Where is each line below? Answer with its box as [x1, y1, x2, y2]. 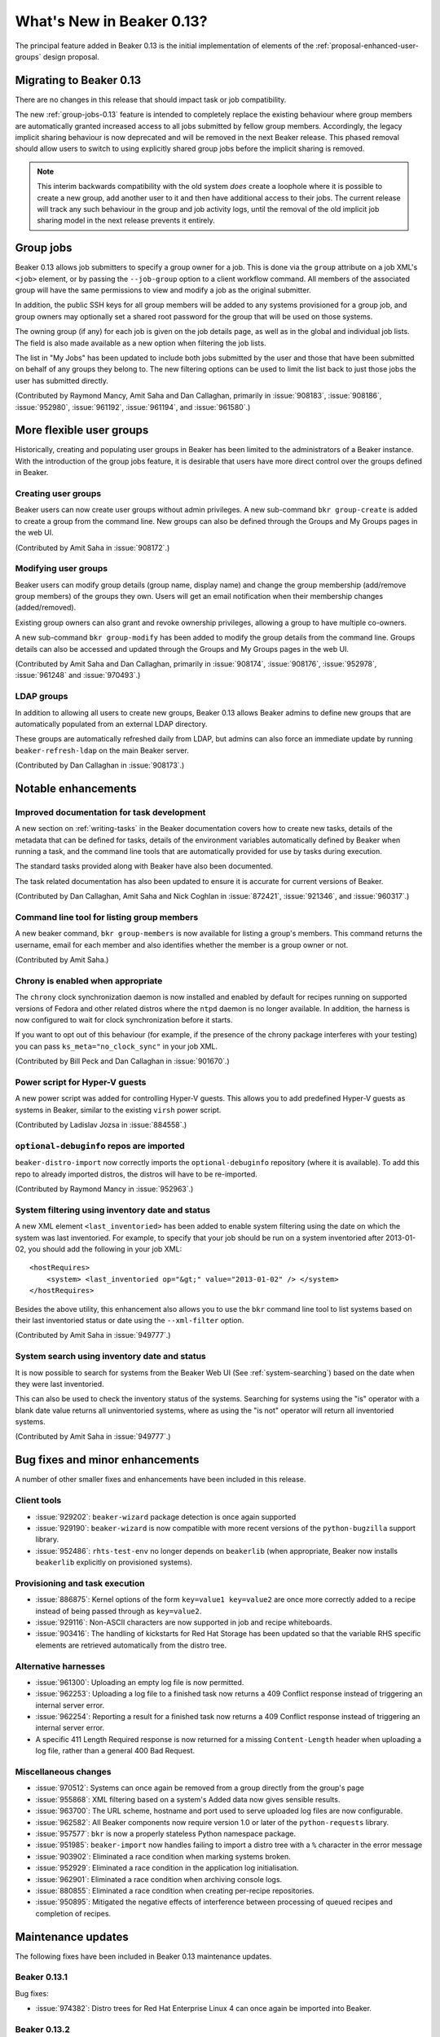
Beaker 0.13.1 [15, 1972, 68, 1983]
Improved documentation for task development [15, 807, 206, 818]
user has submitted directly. [15, 376, 109, 385]
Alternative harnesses [15, 1661, 106, 1672]
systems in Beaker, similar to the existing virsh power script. [15, 1105, 222, 1115]
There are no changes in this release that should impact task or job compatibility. [15, 95, 287, 104]
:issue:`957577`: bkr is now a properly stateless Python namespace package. [35, 1828, 297, 1838]
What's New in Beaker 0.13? [15, 12, 208, 30]
